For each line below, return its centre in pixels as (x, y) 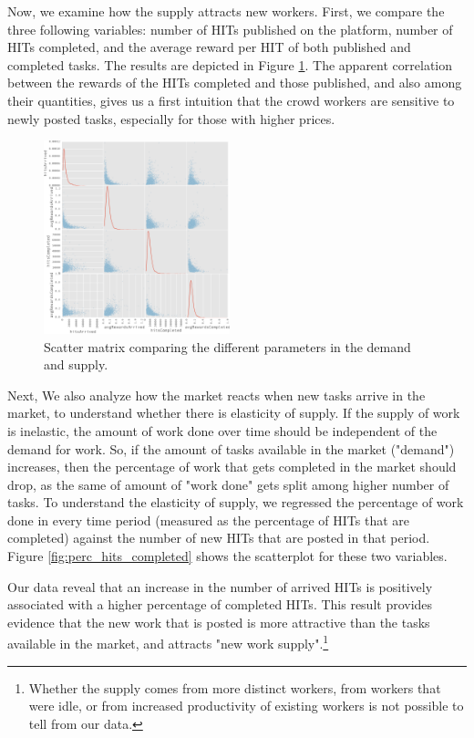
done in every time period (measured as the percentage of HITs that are (208, 520)
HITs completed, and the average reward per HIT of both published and (209, 47)
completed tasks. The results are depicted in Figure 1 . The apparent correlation (230, 64)
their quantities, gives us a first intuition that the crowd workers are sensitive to (231, 100)
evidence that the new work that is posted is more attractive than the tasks (219, 622)
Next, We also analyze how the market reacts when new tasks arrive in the (216, 395)
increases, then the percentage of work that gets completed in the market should (232, 467)
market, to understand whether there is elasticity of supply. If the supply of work (234, 413)
